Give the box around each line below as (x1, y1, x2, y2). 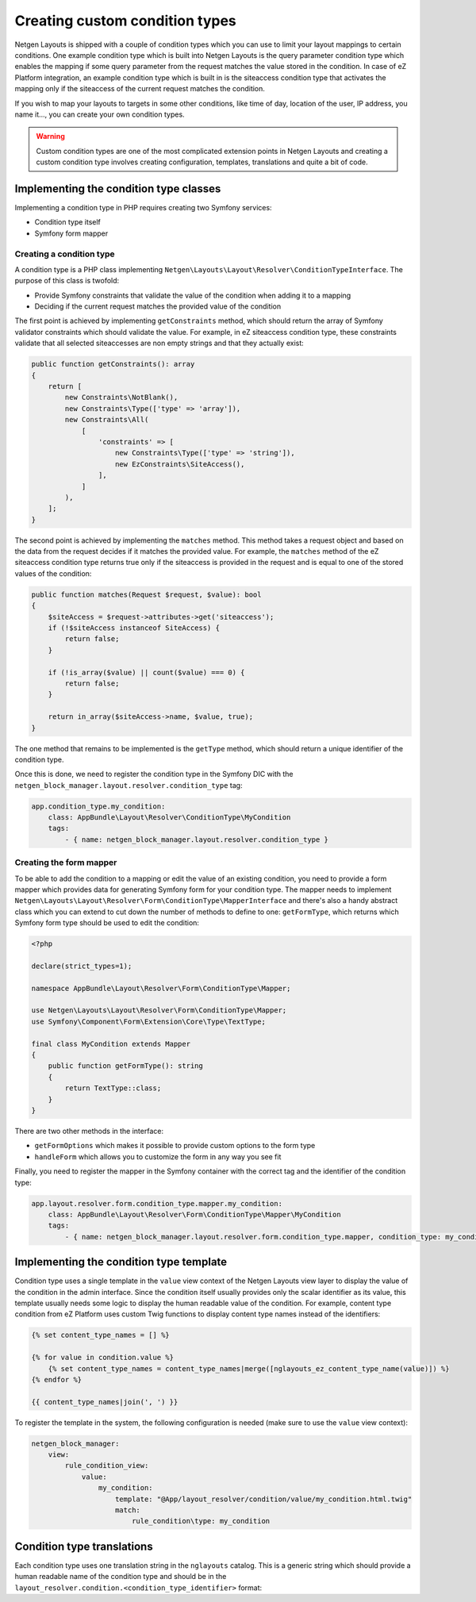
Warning (36, 132, 65, 141)
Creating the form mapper (14, 857, 117, 868)
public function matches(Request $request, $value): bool (31, 590, 262, 599)
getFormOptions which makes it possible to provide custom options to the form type (34, 1141, 316, 1151)
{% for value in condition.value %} (31, 1353, 175, 1362)
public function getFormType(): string (48, 1062, 204, 1070)
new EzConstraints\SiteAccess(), (115, 459, 245, 468)
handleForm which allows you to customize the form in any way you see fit (34, 1151, 282, 1162)
